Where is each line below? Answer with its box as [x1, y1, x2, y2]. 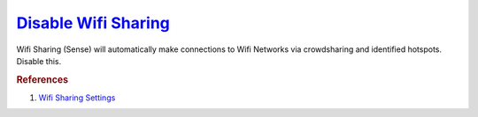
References [16, 73, 69, 85]
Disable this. [16, 55, 62, 66]
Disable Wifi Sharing [16, 13, 170, 33]
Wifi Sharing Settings [38, 92, 116, 103]
